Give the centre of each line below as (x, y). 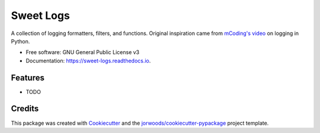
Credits (25, 109)
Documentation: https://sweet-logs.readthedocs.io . (88, 61)
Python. (20, 41)
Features (28, 77)
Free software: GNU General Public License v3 (83, 52)
